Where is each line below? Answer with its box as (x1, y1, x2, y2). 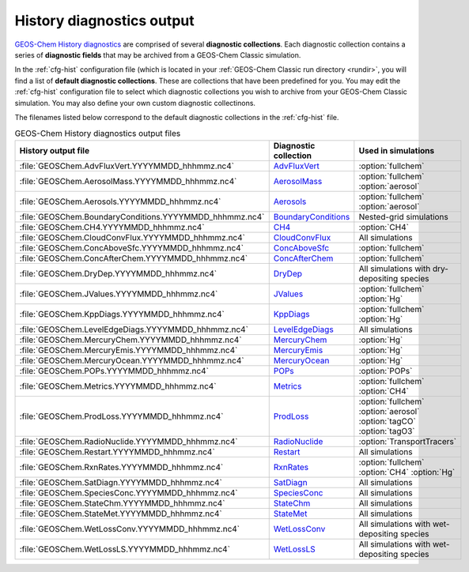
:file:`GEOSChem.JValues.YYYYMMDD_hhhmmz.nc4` (19, 288, 218, 299)
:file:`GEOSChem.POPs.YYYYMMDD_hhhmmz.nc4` (19, 365, 210, 376)
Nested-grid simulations (358, 211, 448, 222)
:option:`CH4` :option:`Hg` (358, 466, 456, 477)
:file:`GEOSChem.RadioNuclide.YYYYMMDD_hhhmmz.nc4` (19, 435, 238, 446)
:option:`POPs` (358, 365, 413, 376)
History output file (19, 145, 90, 156)
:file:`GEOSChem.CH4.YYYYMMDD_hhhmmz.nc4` (19, 221, 205, 232)
